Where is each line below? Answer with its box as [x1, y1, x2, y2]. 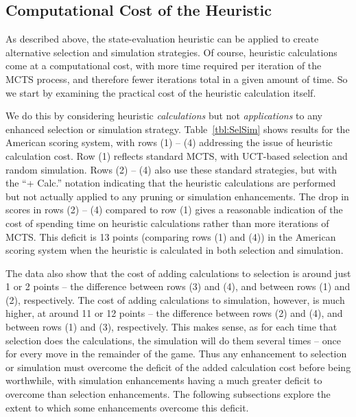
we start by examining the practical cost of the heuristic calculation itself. [5, 85, 316, 99]
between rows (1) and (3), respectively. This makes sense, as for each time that [5, 320, 337, 334]
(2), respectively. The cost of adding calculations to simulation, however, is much [5, 292, 345, 307]
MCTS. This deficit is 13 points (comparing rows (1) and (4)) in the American [5, 229, 336, 243]
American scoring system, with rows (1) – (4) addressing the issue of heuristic [5, 135, 333, 150]
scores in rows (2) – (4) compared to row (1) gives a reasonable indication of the [5, 202, 343, 217]
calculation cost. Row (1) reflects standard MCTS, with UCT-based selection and [5, 148, 348, 163]
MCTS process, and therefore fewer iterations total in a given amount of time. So [5, 71, 348, 86]
